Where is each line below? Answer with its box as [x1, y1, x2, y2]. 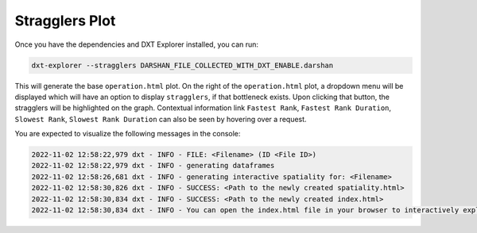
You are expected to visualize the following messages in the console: [14, 129, 241, 139]
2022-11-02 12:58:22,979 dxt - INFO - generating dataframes [31, 161, 275, 170]
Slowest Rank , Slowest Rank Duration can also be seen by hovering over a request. [14, 114, 307, 124]
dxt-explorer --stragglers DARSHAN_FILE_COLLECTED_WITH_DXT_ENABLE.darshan [31, 60, 334, 70]
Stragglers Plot [14, 12, 116, 29]
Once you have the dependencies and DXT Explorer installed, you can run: [14, 40, 258, 49]
